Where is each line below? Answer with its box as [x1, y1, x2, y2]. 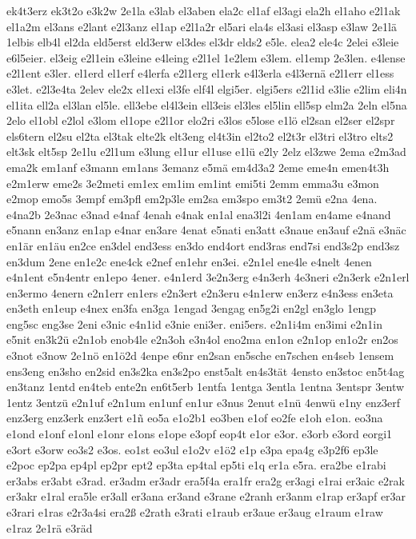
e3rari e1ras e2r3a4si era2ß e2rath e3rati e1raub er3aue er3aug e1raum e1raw [6, 504, 383, 520]
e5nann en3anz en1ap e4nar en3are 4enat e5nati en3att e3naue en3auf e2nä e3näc [6, 222, 406, 238]
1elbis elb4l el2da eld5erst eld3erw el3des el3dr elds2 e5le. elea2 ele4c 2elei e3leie [6, 34, 399, 50]
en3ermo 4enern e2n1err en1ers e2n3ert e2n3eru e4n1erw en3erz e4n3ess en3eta [6, 284, 394, 301]
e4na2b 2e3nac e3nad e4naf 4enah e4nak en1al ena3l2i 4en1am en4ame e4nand [6, 206, 391, 222]
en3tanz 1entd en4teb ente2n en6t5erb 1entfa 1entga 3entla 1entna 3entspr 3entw [6, 378, 405, 395]
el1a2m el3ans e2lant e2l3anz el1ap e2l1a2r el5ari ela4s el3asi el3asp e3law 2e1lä [6, 18, 397, 34]
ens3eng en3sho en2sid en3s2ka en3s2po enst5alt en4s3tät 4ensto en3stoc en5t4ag [6, 362, 405, 379]
